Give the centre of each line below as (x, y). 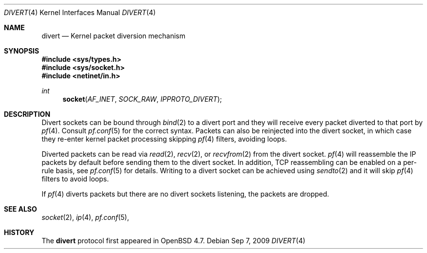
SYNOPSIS (22, 51)
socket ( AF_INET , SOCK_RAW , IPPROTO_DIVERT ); (142, 99)
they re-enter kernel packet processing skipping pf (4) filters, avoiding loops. (164, 139)
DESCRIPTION (27, 114)
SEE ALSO (20, 209)
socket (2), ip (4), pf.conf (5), (85, 217)
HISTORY (19, 232)
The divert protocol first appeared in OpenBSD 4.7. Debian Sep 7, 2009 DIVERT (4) (174, 241)
